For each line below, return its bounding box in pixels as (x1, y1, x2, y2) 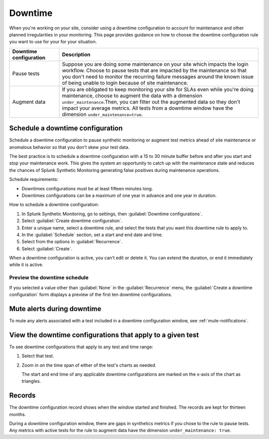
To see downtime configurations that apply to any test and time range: (9, 344, 153, 350)
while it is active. (9, 262, 43, 268)
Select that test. (21, 353, 54, 359)
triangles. (21, 378, 41, 384)
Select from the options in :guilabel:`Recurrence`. (21, 239, 123, 245)
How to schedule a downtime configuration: (9, 202, 99, 208)
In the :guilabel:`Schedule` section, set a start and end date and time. (21, 232, 163, 238)
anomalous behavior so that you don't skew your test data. (9, 144, 130, 150)
